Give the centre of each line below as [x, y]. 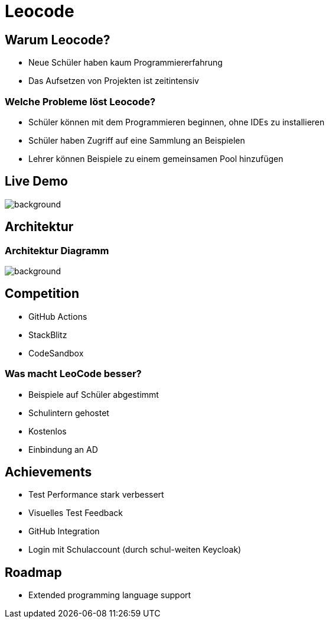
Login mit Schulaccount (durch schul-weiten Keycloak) [135, 550]
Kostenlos [48, 431]
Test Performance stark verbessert [96, 495]
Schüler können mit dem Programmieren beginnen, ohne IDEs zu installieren [177, 122]
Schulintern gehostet [69, 413]
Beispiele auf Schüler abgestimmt [94, 394]
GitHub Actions [58, 316]
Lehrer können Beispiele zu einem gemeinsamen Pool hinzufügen [156, 158]
